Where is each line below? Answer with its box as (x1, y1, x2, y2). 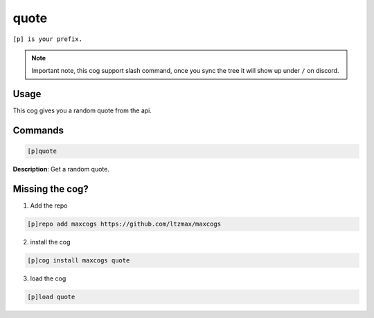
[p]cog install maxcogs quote (27, 257, 130, 265)
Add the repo (30, 201, 68, 210)
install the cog (30, 238, 71, 246)
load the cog (30, 274, 66, 283)
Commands (12, 125, 64, 137)
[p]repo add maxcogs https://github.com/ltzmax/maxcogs (27, 220, 222, 228)
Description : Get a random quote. (12, 165, 110, 174)
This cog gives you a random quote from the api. (12, 106, 152, 115)
